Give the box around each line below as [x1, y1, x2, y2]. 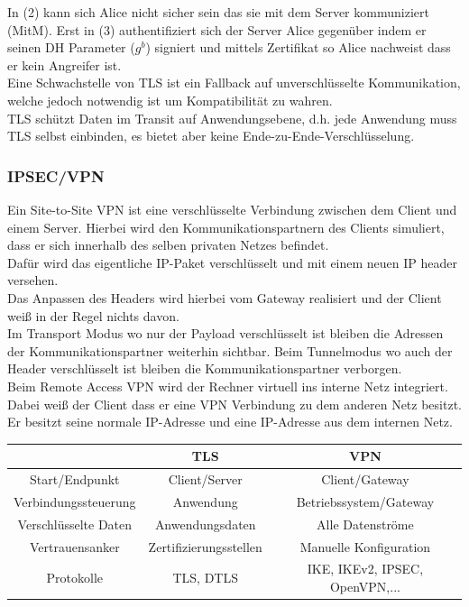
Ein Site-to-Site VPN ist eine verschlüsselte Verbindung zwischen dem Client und [7, 199, 457, 218]
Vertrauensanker [29, 537, 120, 556]
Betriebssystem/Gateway [296, 492, 435, 510]
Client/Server [168, 470, 243, 489]
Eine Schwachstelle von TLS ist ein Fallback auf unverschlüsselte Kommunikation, [7, 73, 461, 92]
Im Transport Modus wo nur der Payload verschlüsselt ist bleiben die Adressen [7, 324, 444, 343]
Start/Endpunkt [30, 470, 120, 489]
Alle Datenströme [317, 514, 414, 533]
